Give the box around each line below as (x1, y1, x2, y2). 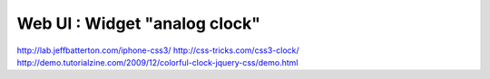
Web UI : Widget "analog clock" (16, 13, 261, 33)
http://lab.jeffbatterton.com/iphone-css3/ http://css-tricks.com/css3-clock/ (16, 45, 299, 56)
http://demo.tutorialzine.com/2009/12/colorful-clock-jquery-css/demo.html (16, 57, 299, 67)
